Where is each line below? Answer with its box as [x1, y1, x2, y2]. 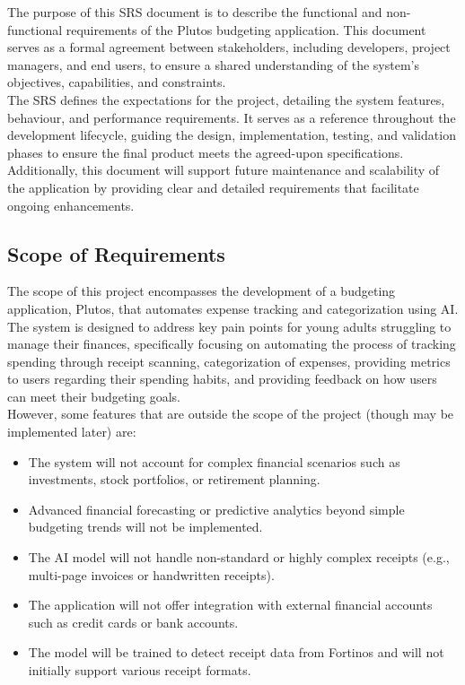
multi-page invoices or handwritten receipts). [28, 565, 275, 584]
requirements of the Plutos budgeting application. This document [66, 20, 426, 39]
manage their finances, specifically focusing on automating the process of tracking [7, 334, 456, 353]
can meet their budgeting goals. [7, 386, 181, 405]
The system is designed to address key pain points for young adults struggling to [7, 316, 452, 335]
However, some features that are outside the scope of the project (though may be [7, 404, 454, 423]
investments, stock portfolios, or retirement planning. [28, 470, 320, 489]
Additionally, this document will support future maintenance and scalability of [7, 160, 440, 179]
